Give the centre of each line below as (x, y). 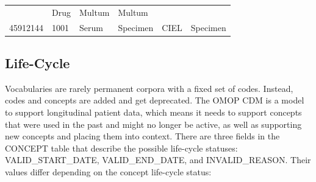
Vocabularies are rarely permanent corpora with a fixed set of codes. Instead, (149, 88)
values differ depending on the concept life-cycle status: (108, 172)
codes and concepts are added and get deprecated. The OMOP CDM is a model (155, 100)
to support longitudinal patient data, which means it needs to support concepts (153, 112)
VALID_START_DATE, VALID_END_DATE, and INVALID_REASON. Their (158, 160)
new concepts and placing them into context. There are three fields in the (142, 136)
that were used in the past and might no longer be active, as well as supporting (153, 124)
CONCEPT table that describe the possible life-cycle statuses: (121, 148)
